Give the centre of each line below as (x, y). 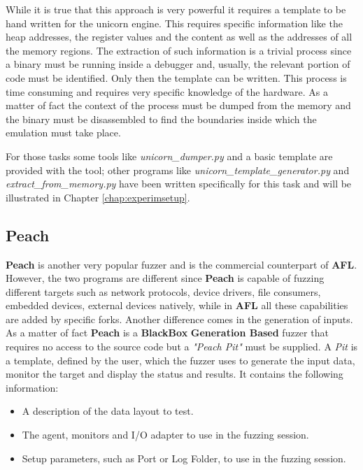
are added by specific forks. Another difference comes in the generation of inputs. (179, 319)
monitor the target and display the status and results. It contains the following (175, 374)
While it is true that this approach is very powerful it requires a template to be (176, 9)
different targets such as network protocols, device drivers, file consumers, (163, 291)
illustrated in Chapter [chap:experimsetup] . (98, 197)
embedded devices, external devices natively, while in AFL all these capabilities (177, 305)
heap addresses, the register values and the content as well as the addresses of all (179, 37)
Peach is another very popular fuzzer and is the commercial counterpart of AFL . (181, 264)
